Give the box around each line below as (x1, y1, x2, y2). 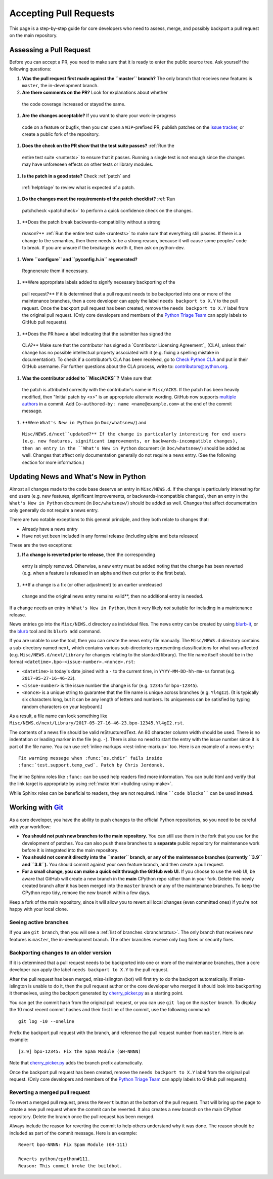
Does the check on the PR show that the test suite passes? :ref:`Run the (22, 142, 174, 149)
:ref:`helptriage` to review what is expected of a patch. (22, 184, 135, 190)
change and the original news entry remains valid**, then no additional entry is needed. (22, 593, 204, 599)
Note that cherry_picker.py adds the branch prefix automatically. (9, 1060, 144, 1066)
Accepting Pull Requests (9, 8, 115, 19)
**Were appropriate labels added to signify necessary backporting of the (22, 279, 175, 285)
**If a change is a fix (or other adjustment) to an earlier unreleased (22, 581, 162, 587)
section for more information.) (22, 459, 84, 465)
